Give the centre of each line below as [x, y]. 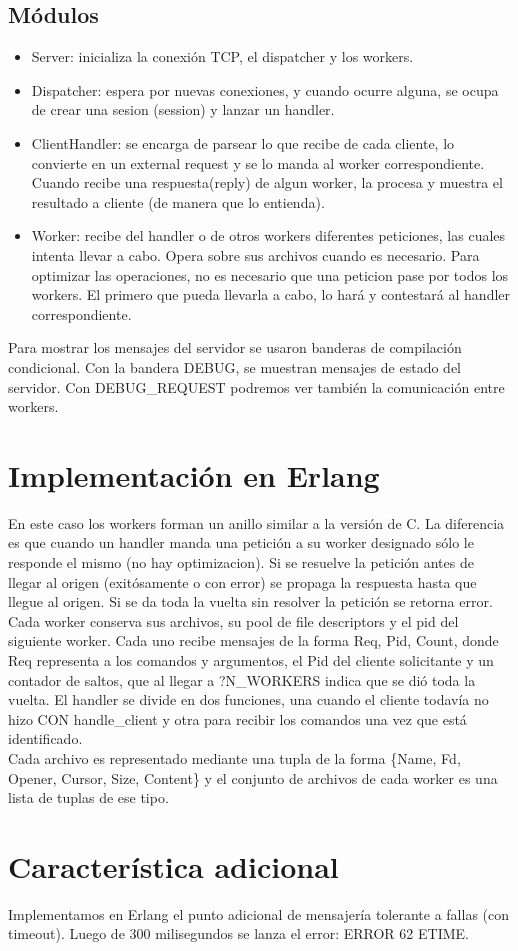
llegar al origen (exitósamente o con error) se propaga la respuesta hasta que [242, 581]
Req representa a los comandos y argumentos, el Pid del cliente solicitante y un [251, 659]
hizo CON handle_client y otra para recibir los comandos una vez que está [237, 718]
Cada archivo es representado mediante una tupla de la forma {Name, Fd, [234, 757]
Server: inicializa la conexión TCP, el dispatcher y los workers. [222, 56]
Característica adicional [173, 865]
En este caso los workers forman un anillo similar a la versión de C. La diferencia [256, 522]
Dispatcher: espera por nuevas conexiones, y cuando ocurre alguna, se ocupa [265, 89]
